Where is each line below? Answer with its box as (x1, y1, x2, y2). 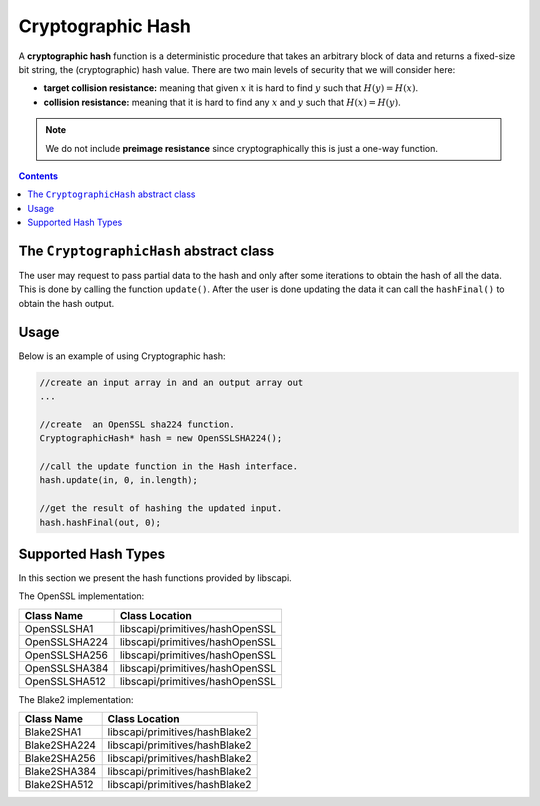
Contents (18, 170, 59, 182)
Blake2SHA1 (24, 725, 82, 739)
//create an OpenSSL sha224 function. (39, 418, 235, 430)
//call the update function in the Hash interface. (39, 460, 299, 472)
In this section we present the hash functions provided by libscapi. (18, 572, 292, 584)
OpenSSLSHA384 (24, 661, 109, 675)
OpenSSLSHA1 (24, 621, 94, 635)
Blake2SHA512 (24, 778, 94, 792)
